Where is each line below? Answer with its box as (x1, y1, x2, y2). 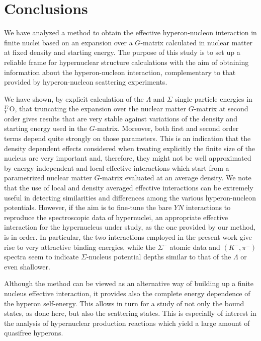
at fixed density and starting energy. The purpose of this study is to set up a (4, 47, 240, 57)
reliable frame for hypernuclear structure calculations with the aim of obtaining (4, 56, 249, 67)
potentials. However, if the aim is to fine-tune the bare (4, 202, 172, 213)
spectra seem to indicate (4, 251, 79, 262)
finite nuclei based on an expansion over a (4, 37, 133, 47)
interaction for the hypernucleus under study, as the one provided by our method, (4, 222, 256, 232)
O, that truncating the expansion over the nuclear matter (9, 103, 186, 114)
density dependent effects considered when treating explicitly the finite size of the (4, 143, 255, 153)
